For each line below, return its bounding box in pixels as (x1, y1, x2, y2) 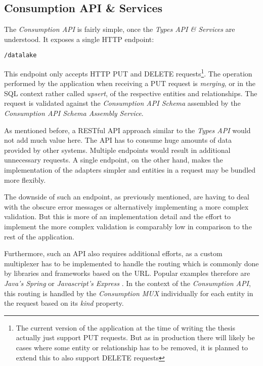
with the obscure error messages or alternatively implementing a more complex (4, 201, 249, 212)
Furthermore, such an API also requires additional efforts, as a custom (4, 248, 223, 259)
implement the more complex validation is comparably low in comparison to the (4, 221, 252, 232)
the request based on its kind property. (4, 298, 124, 308)
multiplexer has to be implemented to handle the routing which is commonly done (4, 258, 259, 268)
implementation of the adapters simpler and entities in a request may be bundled (4, 165, 256, 175)
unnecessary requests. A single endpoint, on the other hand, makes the (4, 154, 223, 165)
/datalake (4, 52, 37, 59)
